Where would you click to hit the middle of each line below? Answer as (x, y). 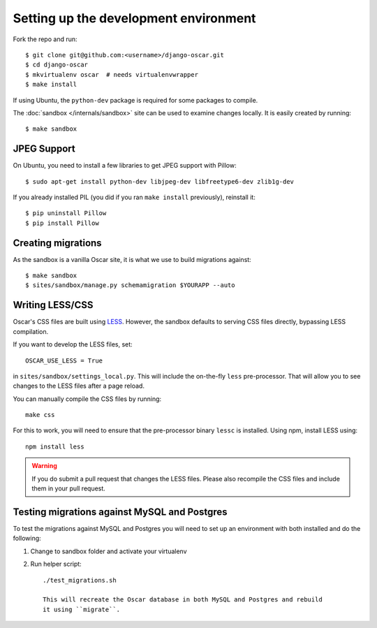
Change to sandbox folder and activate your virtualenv (109, 551)
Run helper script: (56, 564)
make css (40, 415)
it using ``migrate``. (82, 609)
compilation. (31, 331)
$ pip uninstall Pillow (66, 213)
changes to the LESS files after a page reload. (79, 386)
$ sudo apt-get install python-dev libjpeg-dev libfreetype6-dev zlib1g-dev (160, 181)
